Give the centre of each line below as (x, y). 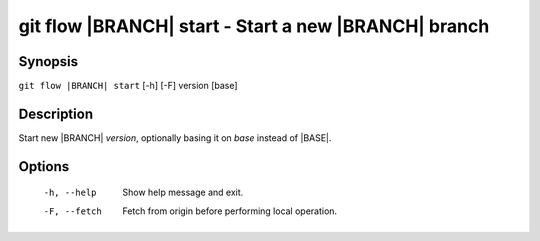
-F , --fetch (72, 211)
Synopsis (48, 61)
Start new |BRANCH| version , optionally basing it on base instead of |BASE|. (175, 137)
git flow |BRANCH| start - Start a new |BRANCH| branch (254, 26)
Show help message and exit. (183, 192)
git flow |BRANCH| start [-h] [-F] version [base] (128, 86)
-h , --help (70, 193)
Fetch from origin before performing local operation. (230, 211)
